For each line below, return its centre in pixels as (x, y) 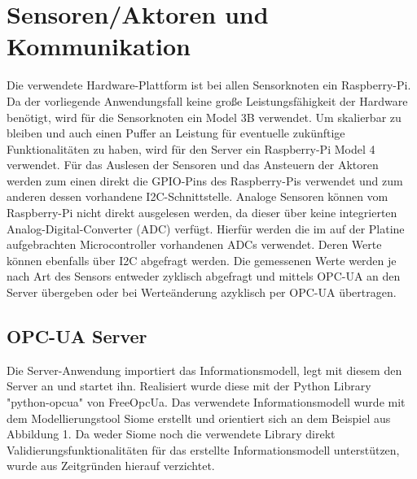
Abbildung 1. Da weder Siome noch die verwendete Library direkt (171, 434)
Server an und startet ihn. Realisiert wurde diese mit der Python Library (189, 386)
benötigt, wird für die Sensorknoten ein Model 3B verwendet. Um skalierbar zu (204, 117)
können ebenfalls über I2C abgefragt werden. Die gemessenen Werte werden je (202, 260)
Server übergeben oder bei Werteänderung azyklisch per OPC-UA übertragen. (202, 292)
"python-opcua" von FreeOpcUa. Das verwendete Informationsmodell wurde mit (206, 402)
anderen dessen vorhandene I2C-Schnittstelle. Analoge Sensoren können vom (198, 196)
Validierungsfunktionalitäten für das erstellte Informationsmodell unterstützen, (203, 449)
